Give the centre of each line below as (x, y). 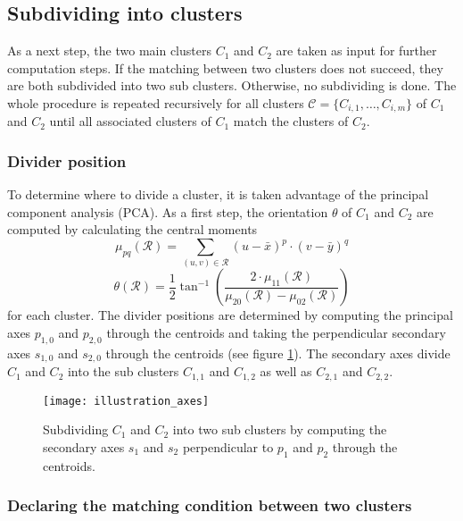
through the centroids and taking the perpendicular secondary (276, 333)
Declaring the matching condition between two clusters (210, 505)
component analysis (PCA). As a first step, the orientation (168, 211)
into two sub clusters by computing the (280, 429)
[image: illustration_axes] (126, 401)
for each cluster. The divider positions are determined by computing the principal (230, 315)
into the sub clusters (123, 371)
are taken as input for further (356, 50)
